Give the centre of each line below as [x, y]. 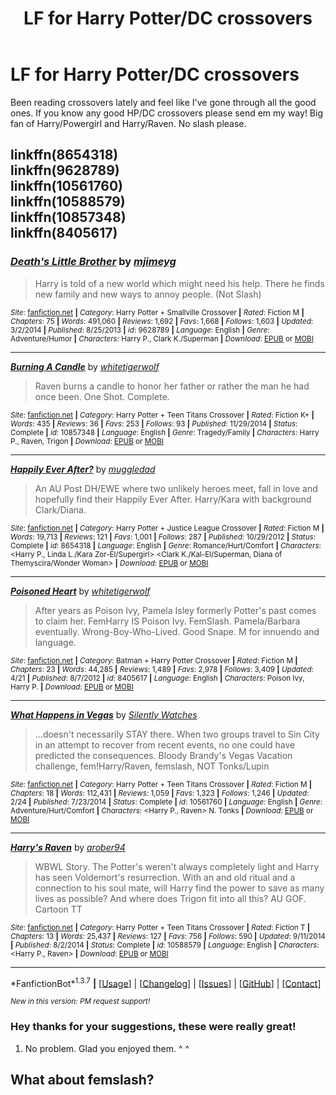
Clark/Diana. [60, 509]
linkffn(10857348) [68, 217]
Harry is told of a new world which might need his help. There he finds [179, 283]
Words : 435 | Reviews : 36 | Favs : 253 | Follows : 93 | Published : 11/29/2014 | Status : [154, 423]
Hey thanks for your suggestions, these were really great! [153, 1027]
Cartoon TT [58, 909]
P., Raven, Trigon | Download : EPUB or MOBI [87, 441]
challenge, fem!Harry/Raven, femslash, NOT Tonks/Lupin [152, 766]
